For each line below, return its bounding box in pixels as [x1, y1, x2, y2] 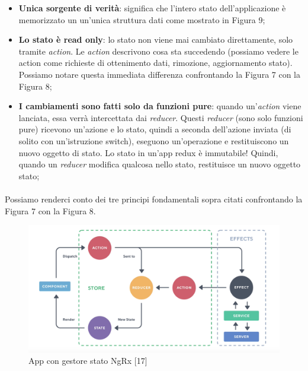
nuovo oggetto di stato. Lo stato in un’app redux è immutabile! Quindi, [18, 146, 278, 158]
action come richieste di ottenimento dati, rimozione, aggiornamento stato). [18, 56, 293, 69]
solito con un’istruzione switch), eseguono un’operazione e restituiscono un [18, 134, 289, 147]
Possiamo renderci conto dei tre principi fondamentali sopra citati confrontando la [5, 192, 303, 205]
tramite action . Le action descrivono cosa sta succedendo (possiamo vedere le [18, 45, 299, 57]
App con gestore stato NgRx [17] [28, 354, 147, 367]
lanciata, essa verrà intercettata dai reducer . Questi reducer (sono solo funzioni [18, 111, 303, 123]
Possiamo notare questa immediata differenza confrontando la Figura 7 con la [18, 68, 301, 80]
